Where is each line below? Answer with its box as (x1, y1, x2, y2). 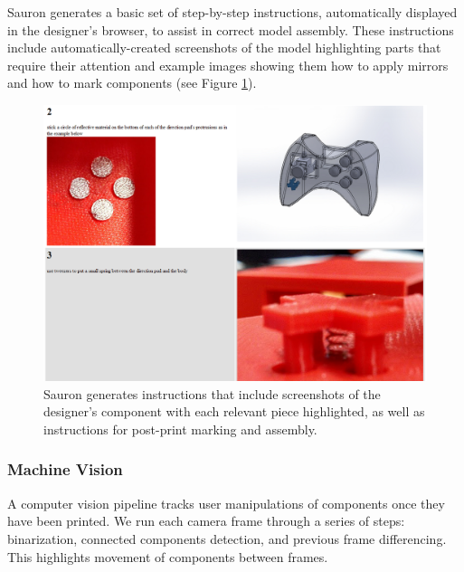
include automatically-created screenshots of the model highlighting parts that (7, 38, 441, 57)
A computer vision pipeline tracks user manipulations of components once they (7, 493, 445, 512)
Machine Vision (7, 458, 123, 481)
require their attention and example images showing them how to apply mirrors (7, 55, 449, 74)
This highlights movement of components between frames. (7, 547, 328, 566)
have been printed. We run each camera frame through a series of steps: (7, 511, 405, 530)
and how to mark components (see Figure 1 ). (7, 73, 257, 92)
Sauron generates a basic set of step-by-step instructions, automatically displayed (7, 3, 458, 21)
